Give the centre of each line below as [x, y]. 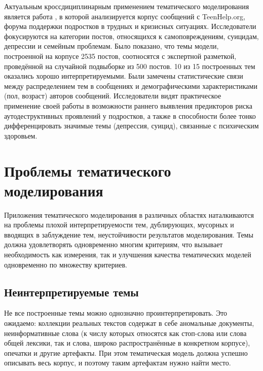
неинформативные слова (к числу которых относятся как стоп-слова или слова [125, 333]
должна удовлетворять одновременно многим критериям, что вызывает [114, 244]
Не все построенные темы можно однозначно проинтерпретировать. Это [116, 313]
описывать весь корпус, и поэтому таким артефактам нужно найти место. [118, 363]
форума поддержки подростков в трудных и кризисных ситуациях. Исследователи [130, 26]
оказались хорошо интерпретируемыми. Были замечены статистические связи [124, 76]
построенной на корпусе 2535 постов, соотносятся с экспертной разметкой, [120, 56]
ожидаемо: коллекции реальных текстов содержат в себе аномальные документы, [129, 323]
